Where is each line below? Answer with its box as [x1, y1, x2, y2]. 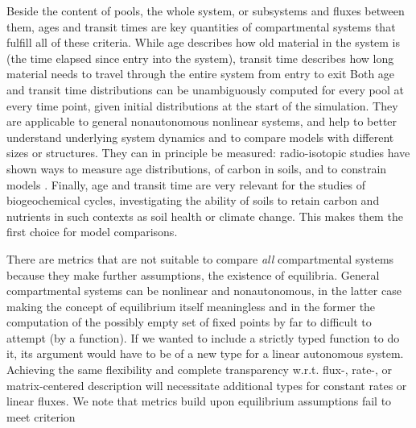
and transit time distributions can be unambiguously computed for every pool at [6, 81, 405, 98]
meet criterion [6, 408, 76, 425]
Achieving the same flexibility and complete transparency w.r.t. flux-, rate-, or [6, 361, 393, 378]
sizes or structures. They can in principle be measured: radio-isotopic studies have [6, 144, 410, 161]
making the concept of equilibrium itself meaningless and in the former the [6, 297, 376, 314]
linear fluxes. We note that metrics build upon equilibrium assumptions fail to [6, 393, 392, 409]
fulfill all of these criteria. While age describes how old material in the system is [6, 34, 401, 51]
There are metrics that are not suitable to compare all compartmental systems [6, 250, 394, 267]
